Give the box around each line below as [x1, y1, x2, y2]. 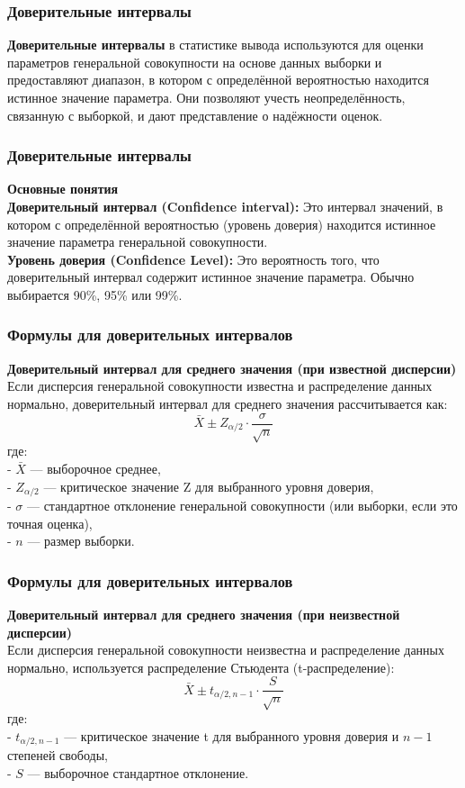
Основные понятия [7, 179, 119, 198]
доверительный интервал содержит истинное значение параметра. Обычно [7, 267, 415, 286]
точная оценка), [7, 513, 93, 532]
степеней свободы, [7, 746, 108, 765]
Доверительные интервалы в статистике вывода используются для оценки [7, 35, 424, 54]
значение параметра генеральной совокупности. [7, 232, 268, 251]
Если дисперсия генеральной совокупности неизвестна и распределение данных [7, 640, 444, 659]
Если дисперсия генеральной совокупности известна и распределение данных [7, 376, 433, 395]
